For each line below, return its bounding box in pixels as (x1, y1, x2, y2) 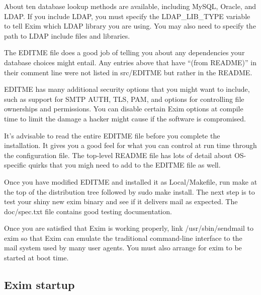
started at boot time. (4, 252, 69, 263)
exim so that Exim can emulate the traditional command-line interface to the (4, 232, 242, 243)
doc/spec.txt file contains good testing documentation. (4, 206, 172, 216)
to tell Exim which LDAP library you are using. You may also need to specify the (4, 21, 256, 31)
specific (4, 160, 27, 170)
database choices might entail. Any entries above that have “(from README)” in (4, 57, 256, 67)
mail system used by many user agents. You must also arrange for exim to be (4, 242, 242, 253)
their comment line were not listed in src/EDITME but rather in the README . (4, 67, 252, 77)
